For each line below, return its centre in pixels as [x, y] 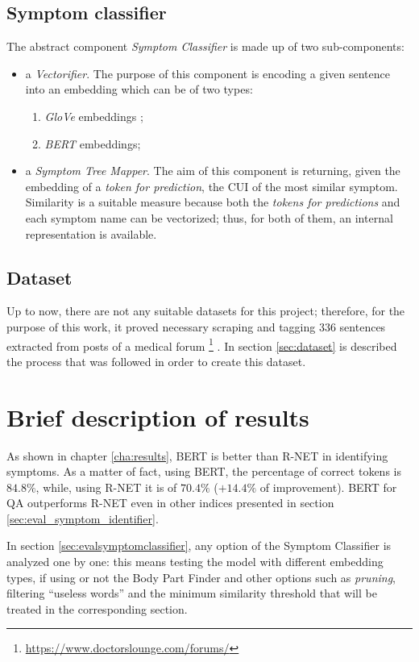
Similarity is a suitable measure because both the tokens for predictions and [213, 202]
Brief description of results [158, 416]
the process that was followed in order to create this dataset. [156, 361]
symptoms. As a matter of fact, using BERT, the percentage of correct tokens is [204, 471]
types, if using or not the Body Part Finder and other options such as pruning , [201, 577]
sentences [363, 326]
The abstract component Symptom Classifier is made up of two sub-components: [205, 46]
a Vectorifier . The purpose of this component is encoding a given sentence [207, 73]
